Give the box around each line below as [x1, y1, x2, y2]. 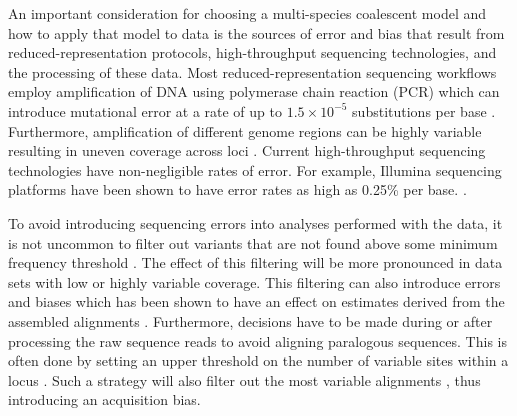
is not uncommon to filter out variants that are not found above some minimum [8, 232, 498, 253]
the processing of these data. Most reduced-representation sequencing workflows [8, 61, 497, 82]
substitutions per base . [352, 100, 496, 121]
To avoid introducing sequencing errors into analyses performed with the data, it [8, 212, 503, 233]
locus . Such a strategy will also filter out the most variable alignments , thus [8, 369, 481, 390]
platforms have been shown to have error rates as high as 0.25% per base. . [8, 179, 467, 200]
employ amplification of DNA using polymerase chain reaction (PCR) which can [8, 81, 500, 102]
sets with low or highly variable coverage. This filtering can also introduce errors [8, 271, 501, 292]
